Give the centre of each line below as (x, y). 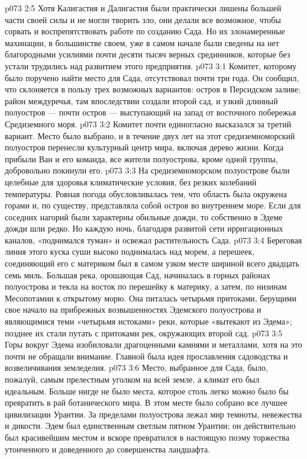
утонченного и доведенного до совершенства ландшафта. (108, 449)
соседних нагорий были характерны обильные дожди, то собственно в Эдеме (144, 216)
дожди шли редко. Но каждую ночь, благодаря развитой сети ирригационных (144, 228)
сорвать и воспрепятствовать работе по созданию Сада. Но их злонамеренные (145, 31)
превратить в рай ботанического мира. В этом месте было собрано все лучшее (146, 402)
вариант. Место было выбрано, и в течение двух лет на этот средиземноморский (150, 135)
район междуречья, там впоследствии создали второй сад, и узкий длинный (141, 100)
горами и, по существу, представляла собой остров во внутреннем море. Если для (153, 205)
